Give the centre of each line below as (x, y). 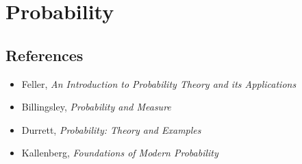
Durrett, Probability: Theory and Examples (111, 129)
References (45, 55)
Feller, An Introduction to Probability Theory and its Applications (159, 83)
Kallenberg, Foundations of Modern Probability (120, 153)
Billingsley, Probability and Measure (96, 107)
